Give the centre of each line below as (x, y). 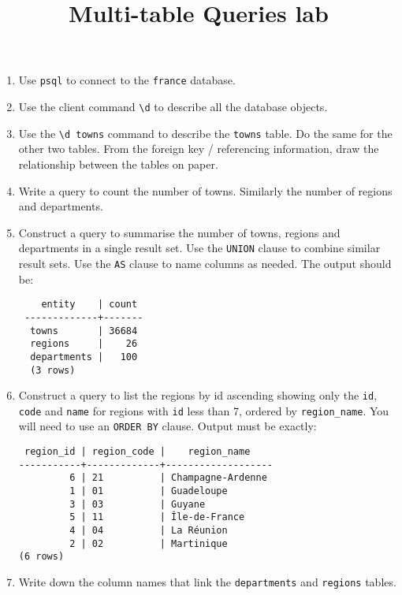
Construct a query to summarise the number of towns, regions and (179, 232)
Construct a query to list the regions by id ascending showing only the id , (198, 395)
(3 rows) (53, 370)
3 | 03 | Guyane (138, 504)
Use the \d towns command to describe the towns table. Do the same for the (205, 133)
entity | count (89, 305)
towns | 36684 (84, 331)
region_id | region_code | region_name (137, 452)
